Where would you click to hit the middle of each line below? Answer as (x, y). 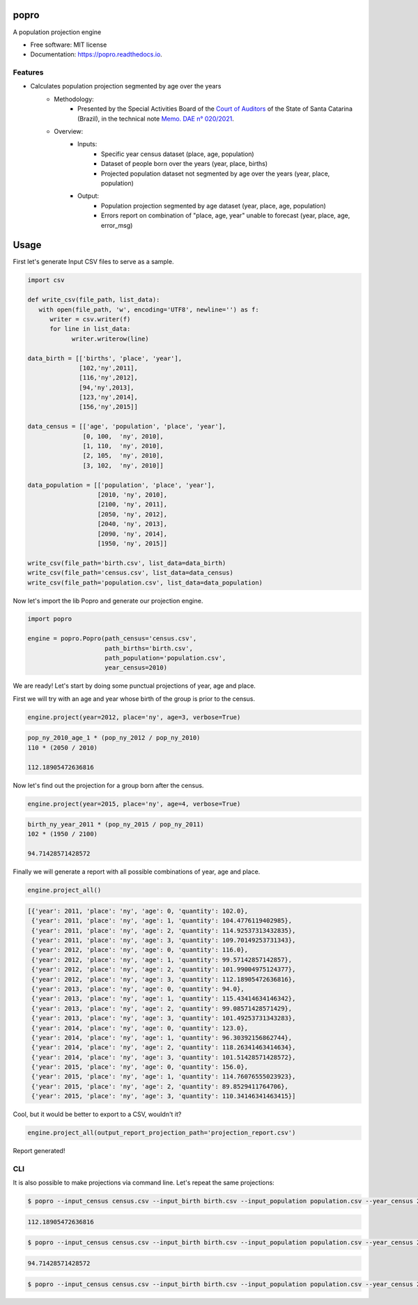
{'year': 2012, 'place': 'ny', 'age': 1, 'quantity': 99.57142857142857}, (162, 959)
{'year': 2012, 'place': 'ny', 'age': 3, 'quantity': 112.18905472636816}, (164, 979)
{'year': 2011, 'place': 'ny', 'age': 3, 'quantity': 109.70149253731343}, (164, 940)
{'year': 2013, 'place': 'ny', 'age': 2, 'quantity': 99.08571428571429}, (162, 1008)
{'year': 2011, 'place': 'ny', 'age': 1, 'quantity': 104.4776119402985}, (162, 921)
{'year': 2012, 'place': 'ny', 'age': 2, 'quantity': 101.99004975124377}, (164, 970)
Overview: (69, 131)
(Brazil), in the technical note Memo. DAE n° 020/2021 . (156, 118)
